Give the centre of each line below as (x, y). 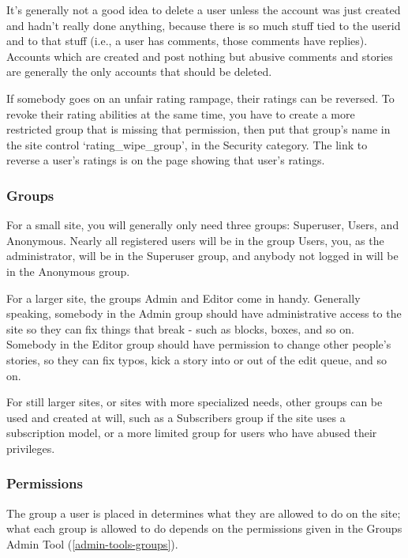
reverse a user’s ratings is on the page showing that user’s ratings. (166, 160)
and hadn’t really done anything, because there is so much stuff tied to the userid (204, 25)
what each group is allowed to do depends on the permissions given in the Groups (204, 528)
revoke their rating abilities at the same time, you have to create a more (181, 113)
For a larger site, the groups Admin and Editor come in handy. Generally (183, 298)
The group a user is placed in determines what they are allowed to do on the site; (204, 513)
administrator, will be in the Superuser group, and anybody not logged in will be (202, 256)
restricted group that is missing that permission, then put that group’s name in (198, 129)
